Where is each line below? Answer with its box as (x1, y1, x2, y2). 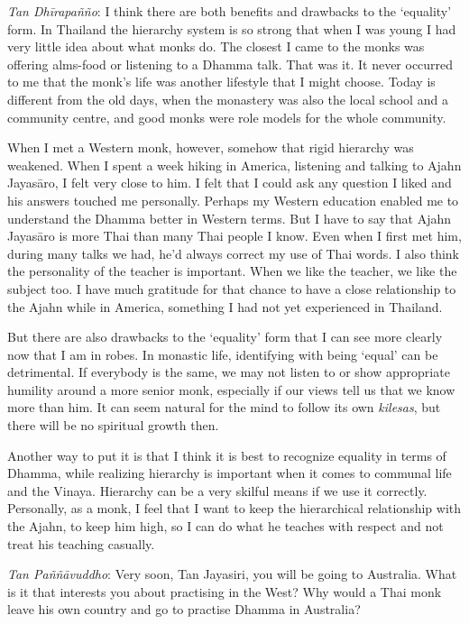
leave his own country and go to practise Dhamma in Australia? (7, 600, 361, 619)
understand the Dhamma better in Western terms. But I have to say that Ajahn (7, 208, 452, 227)
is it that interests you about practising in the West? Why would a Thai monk (7, 582, 442, 601)
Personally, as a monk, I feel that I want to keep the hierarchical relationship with (7, 499, 462, 518)
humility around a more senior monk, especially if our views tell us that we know (7, 380, 455, 399)
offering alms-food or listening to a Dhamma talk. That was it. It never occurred (7, 54, 454, 73)
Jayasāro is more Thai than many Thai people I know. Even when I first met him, (7, 226, 462, 245)
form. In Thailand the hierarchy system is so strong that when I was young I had (7, 19, 456, 38)
